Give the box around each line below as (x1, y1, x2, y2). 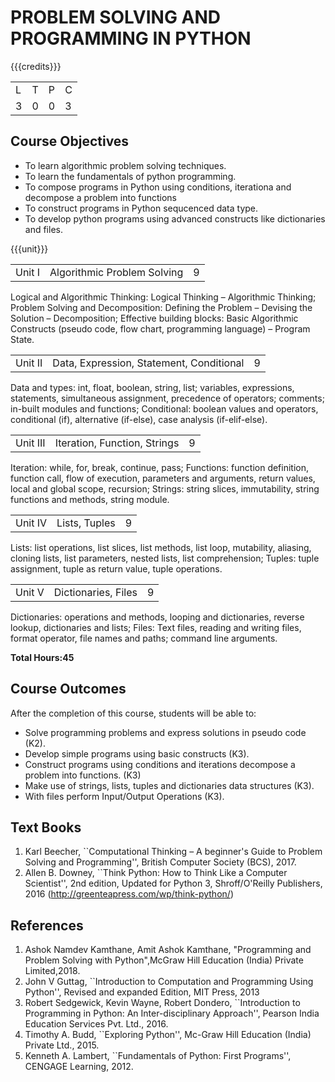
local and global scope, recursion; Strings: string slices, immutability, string (10, 482, 320, 495)
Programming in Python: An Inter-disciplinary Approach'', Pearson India (24, 1007, 320, 1020)
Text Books (10, 819, 82, 836)
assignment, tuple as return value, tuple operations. (10, 562, 223, 575)
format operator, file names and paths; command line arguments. (10, 632, 278, 644)
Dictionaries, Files (53, 585, 138, 599)
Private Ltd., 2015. (24, 1039, 100, 1051)
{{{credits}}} (10, 60, 62, 72)
